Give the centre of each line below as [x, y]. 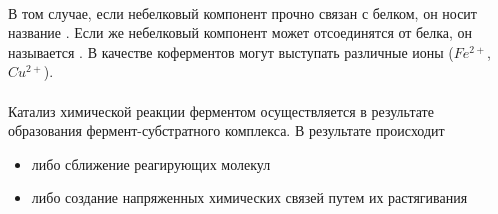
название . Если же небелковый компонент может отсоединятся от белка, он [240, 32]
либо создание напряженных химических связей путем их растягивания [249, 197]
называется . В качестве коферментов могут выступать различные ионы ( [231, 51]
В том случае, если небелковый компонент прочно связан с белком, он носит [242, 12]
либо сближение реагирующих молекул [151, 163]
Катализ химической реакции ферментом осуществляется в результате [221, 110]
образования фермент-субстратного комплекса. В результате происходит [226, 130]
